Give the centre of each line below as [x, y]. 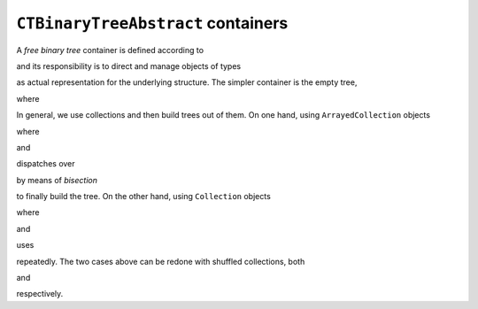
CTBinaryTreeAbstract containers [152, 23]
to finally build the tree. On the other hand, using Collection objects [144, 197]
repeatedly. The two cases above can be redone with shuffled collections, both [161, 261]
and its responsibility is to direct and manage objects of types [129, 66]
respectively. [40, 294]
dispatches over [46, 164]
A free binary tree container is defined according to [110, 50]
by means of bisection [57, 180]
